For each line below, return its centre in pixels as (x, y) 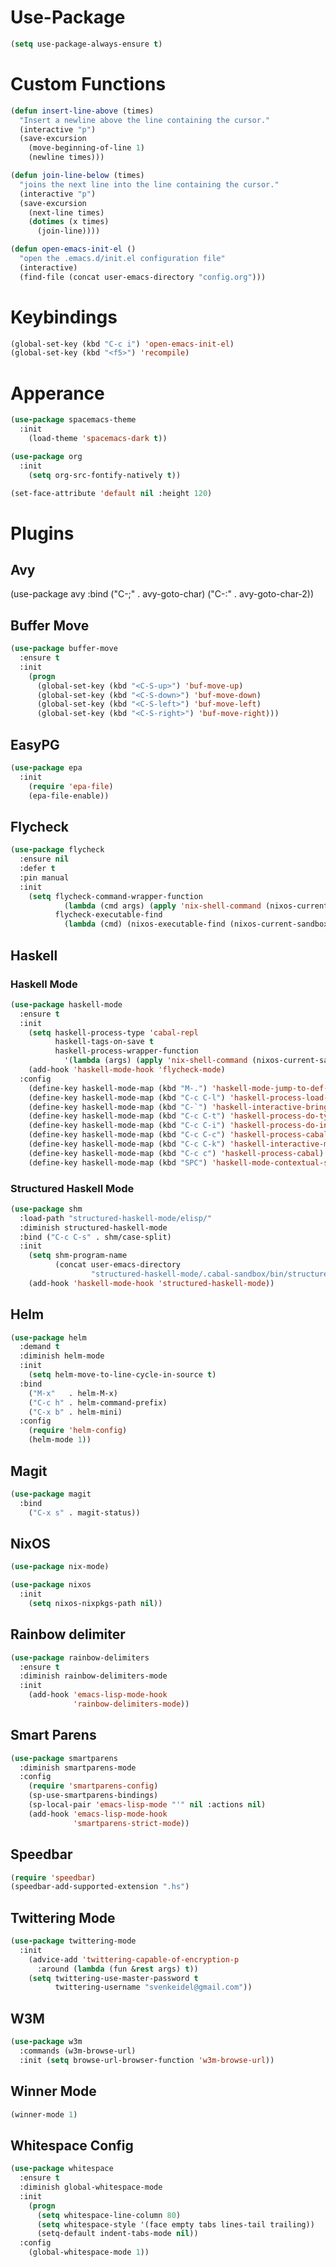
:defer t (37, 869)
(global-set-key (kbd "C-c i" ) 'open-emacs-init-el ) (122, 344)
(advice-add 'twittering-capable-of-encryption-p (134, 1959)
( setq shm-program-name (78, 1256)
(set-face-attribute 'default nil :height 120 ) (111, 493)
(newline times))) (66, 157)
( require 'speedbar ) (53, 1877)
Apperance (57, 393)
